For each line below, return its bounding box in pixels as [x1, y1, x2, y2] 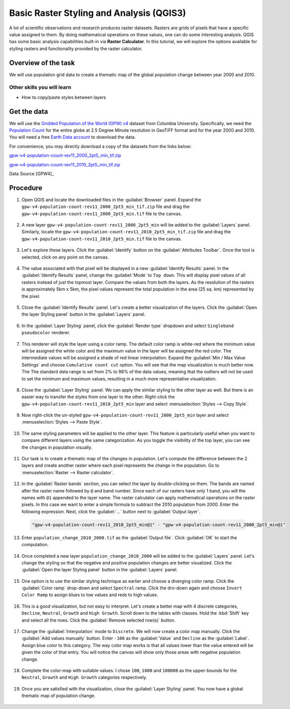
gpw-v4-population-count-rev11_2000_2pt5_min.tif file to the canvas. [21, 211, 182, 216]
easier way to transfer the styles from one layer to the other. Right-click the [21, 394, 175, 400]
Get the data [9, 107, 48, 116]
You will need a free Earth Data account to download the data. [9, 134, 136, 140]
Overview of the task [9, 59, 75, 67]
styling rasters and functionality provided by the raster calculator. [9, 45, 143, 52]
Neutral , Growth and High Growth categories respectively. [21, 674, 147, 680]
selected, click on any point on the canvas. [21, 254, 109, 260]
